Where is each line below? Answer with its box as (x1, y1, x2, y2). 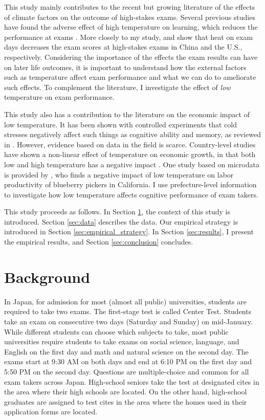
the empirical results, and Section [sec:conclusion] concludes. (4, 236, 193, 247)
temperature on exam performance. (4, 92, 115, 102)
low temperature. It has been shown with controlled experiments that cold (4, 119, 237, 129)
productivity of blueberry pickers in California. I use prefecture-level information (4, 179, 257, 190)
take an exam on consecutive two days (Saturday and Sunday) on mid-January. (4, 316, 253, 326)
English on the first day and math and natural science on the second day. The (4, 346, 249, 357)
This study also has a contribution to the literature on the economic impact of (4, 108, 250, 119)
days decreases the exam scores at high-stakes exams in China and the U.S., (4, 41, 242, 52)
